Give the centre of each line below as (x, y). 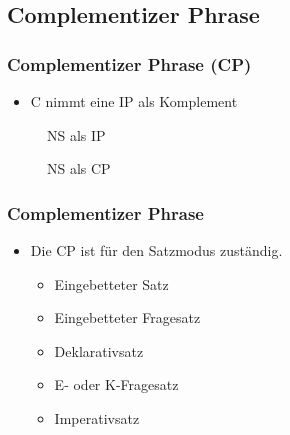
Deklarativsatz (99, 350)
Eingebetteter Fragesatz (127, 317)
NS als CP (79, 168)
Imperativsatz (97, 417)
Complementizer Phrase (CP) (129, 63)
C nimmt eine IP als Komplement (134, 101)
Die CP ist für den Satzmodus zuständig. (156, 250)
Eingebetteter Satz (111, 283)
